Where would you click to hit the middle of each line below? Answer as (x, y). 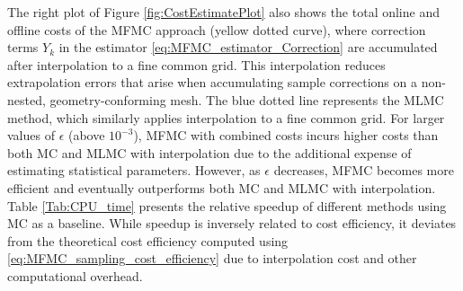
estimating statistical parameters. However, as (134, 170)
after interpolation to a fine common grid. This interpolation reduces (196, 64)
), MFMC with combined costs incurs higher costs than (286, 135)
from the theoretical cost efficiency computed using (148, 240)
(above (86, 135)
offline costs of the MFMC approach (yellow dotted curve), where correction (217, 29)
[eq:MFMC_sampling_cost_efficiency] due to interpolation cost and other (212, 258)
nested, (27, 99)
